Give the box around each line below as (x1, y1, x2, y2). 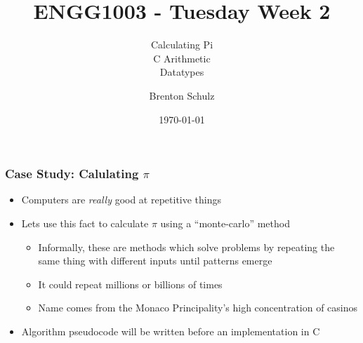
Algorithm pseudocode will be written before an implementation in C (21, 323, 320, 338)
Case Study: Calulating (5, 165, 139, 182)
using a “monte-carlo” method (160, 215, 290, 230)
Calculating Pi (150, 37, 213, 52)
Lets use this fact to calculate (21, 215, 149, 230)
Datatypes (159, 65, 204, 79)
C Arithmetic (153, 51, 211, 65)
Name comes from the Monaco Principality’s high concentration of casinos (38, 300, 358, 315)
